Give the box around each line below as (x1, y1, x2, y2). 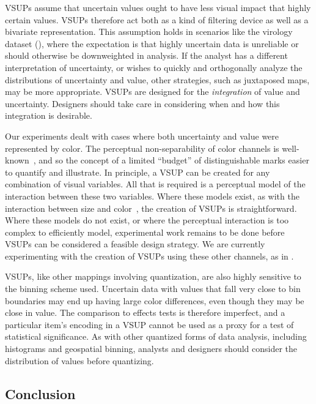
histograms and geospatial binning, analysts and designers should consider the (5, 342, 298, 355)
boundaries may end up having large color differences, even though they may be (5, 294, 304, 307)
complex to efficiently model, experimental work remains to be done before (5, 225, 285, 238)
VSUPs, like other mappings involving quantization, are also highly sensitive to (5, 270, 301, 283)
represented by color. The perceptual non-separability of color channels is (5, 141, 279, 154)
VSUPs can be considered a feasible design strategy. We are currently (5, 238, 265, 250)
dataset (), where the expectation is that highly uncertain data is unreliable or (5, 37, 299, 50)
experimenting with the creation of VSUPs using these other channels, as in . (5, 249, 294, 262)
